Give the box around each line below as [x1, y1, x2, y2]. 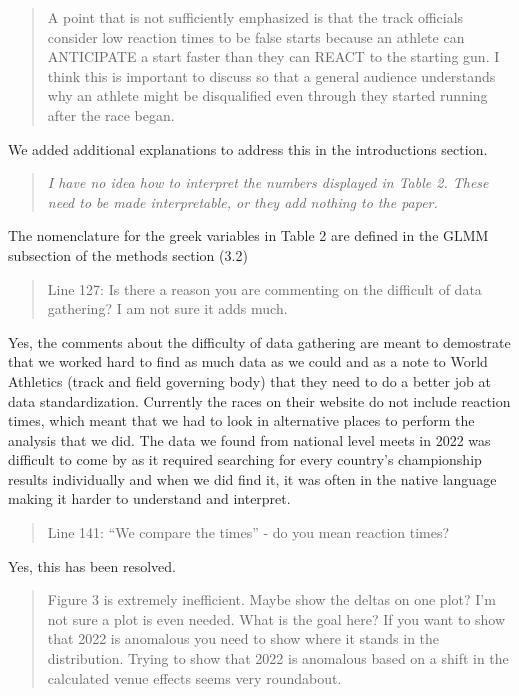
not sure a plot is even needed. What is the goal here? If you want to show [47, 608, 506, 629]
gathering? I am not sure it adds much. [47, 298, 288, 319]
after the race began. [47, 104, 175, 125]
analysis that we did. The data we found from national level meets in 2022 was [8, 429, 491, 450]
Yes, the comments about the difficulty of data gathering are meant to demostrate [8, 331, 511, 352]
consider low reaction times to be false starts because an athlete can [47, 26, 465, 47]
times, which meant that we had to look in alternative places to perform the [8, 410, 475, 431]
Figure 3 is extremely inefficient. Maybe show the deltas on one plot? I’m [47, 589, 496, 610]
